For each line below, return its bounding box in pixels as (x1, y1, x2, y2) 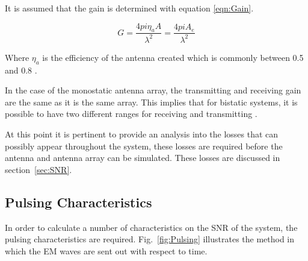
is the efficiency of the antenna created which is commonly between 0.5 (42, 51, 304, 63)
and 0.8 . (5, 63, 37, 76)
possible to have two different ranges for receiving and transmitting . (5, 107, 257, 120)
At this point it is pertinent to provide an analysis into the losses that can (5, 127, 279, 140)
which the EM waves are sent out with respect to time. (5, 244, 208, 257)
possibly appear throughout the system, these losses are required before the (5, 139, 283, 152)
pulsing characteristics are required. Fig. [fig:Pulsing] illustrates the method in (5, 233, 295, 245)
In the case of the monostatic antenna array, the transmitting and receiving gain (5, 84, 301, 96)
